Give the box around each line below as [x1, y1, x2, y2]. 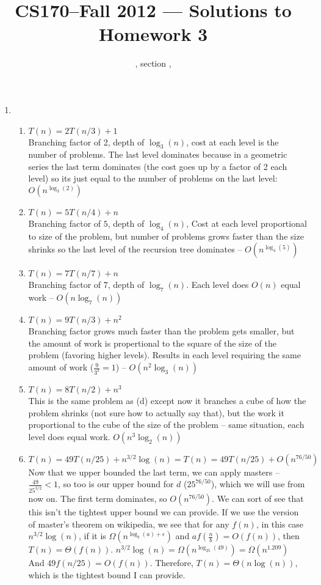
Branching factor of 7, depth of [28, 278, 145, 291]
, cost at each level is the [186, 135, 279, 148]
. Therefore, [150, 556, 193, 569]
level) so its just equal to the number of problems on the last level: [28, 172, 278, 185]
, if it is [79, 529, 106, 542]
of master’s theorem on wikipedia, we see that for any [28, 517, 229, 530]
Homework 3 [98, 21, 208, 46]
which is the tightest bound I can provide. [28, 568, 186, 581]
